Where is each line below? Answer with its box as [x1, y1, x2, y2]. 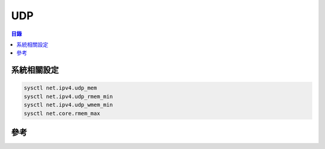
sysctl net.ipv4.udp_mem [23, 85, 97, 91]
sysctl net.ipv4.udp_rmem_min [23, 93, 113, 100]
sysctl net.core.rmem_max [23, 110, 101, 117]
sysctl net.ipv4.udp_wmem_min [23, 102, 113, 108]
